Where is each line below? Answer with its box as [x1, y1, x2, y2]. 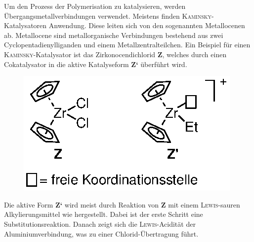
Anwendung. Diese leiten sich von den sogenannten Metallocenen [48, 20, 245, 31]
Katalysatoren [4, 20, 47, 31]
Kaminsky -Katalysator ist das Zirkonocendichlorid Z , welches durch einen [4, 49, 227, 59]
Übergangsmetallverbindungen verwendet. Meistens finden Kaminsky [4, 10, 212, 21]
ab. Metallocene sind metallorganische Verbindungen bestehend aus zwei [4, 30, 223, 40]
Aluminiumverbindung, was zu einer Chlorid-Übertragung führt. [4, 228, 199, 239]
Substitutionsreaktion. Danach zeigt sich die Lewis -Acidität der [4, 218, 196, 229]
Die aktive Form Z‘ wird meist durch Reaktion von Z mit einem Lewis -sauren [4, 199, 240, 209]
